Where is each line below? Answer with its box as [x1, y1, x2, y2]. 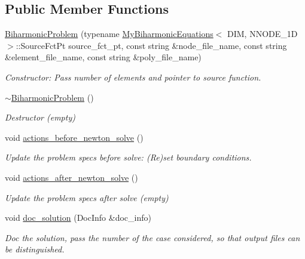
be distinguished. [5, 243, 65, 255]
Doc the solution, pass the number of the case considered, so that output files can [5, 231, 300, 243]
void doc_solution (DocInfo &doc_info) [5, 211, 151, 224]
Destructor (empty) [5, 111, 75, 124]
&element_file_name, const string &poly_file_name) [5, 51, 202, 63]
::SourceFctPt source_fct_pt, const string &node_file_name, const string [16, 39, 287, 51]
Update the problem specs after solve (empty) [5, 191, 169, 203]
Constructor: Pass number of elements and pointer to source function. [5, 70, 261, 83]
